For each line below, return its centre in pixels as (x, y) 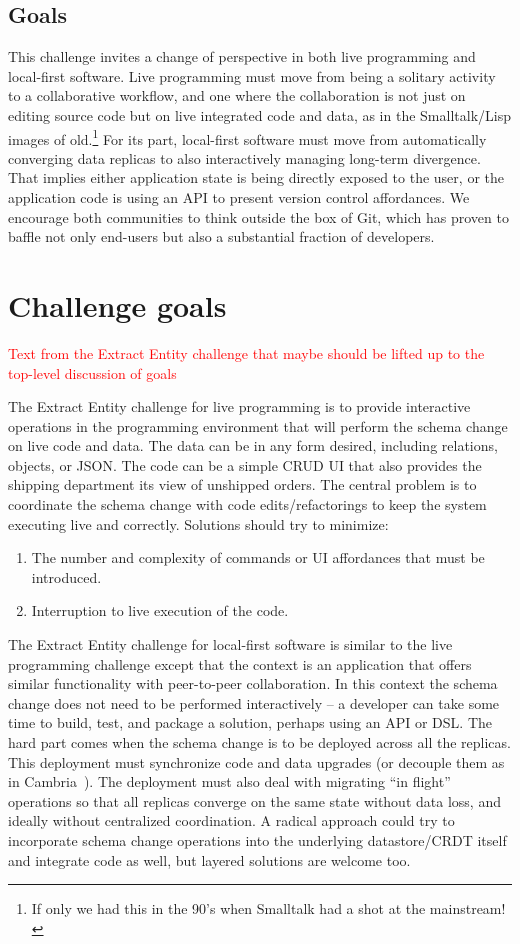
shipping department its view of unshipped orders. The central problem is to (242, 484)
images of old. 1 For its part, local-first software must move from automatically (247, 137)
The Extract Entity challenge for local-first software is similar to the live (230, 644)
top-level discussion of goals (92, 372)
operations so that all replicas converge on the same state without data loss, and (254, 800)
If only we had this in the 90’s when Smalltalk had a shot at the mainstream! (268, 908)
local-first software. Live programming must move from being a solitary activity (252, 75)
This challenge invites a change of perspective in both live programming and (242, 56)
